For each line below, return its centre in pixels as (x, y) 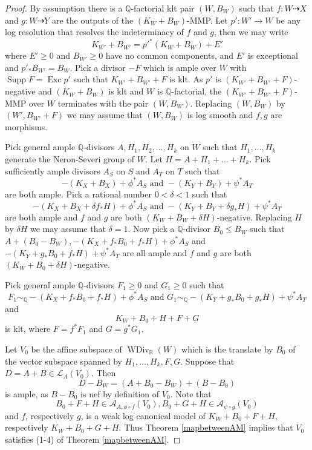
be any (288, 20)
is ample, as (27, 393)
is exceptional (273, 55)
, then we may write (251, 32)
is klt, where (28, 329)
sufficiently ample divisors (53, 170)
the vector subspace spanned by (63, 361)
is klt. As (186, 79)
